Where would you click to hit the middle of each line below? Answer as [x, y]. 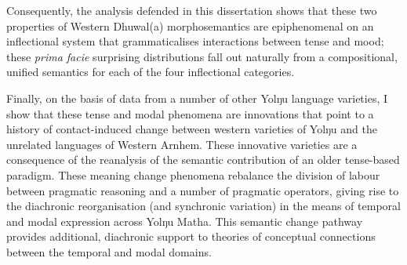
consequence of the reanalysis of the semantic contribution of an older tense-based [203, 160]
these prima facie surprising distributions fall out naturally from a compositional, [202, 56]
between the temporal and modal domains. [109, 251]
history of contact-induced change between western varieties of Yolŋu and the [192, 129]
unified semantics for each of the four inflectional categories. [151, 72]
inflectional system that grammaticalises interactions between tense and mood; [195, 41]
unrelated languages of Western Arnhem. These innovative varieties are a [182, 144]
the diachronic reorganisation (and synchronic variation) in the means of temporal [203, 206]
